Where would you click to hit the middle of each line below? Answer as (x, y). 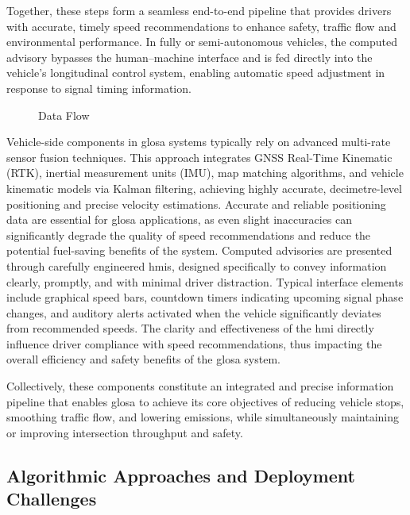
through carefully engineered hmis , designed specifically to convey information (197, 265)
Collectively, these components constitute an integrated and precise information (200, 386)
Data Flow (64, 115)
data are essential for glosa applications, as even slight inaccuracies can (180, 219)
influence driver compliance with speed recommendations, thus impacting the (194, 343)
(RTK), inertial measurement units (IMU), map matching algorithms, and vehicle (205, 173)
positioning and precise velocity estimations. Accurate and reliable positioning (196, 204)
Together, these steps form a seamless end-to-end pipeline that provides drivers (199, 10)
